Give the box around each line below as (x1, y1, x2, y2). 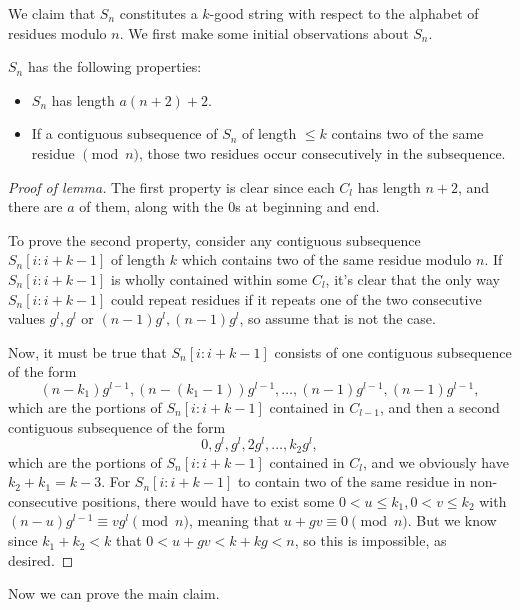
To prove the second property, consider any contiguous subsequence (8, 229, 421, 250)
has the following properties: (27, 56, 202, 77)
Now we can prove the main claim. (8, 583, 220, 604)
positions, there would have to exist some (81, 490, 335, 511)
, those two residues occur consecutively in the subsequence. (139, 142, 506, 163)
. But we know (407, 510, 497, 531)
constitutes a (119, 3, 198, 23)
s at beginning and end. (235, 196, 380, 217)
